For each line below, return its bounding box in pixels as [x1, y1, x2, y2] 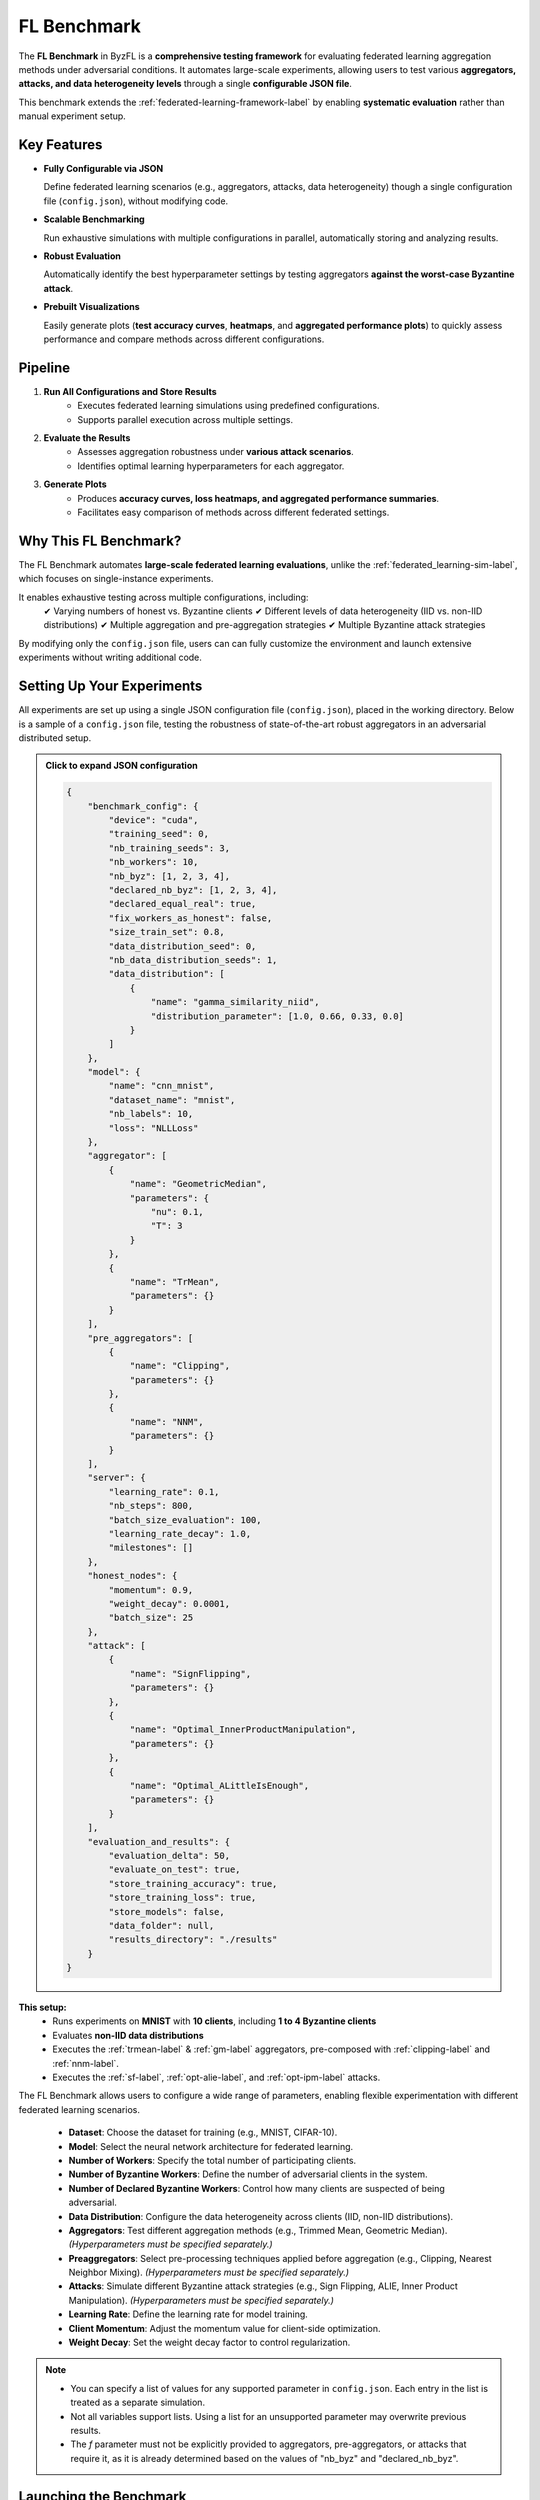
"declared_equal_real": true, [108, 898, 257, 910]
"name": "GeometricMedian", [129, 1178, 267, 1190]
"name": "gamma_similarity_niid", [150, 996, 320, 1008]
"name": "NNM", [129, 1416, 204, 1427]
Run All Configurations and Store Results [43, 385, 217, 397]
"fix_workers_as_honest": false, [108, 912, 273, 924]
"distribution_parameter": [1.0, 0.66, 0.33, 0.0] [150, 1010, 405, 1022]
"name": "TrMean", [129, 1276, 220, 1287]
